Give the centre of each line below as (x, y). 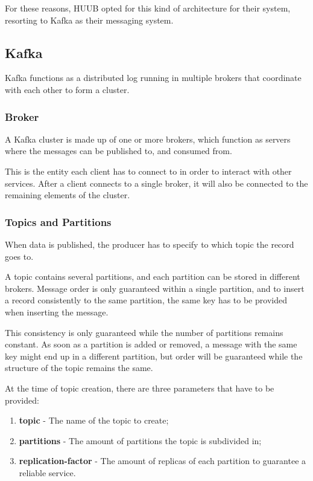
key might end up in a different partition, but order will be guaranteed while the (154, 356)
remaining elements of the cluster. (68, 195)
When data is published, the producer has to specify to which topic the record (150, 244)
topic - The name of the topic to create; (94, 420)
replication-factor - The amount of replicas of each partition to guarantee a (163, 461)
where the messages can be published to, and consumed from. (119, 151)
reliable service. (47, 472)
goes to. (19, 256)
